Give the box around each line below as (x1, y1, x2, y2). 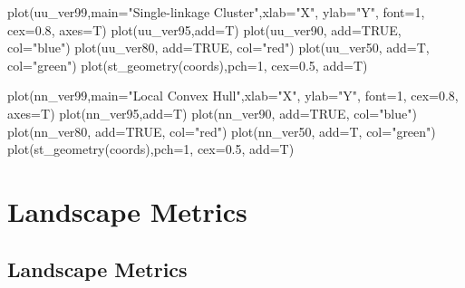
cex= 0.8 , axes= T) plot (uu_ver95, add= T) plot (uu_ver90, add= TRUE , (7, 20, 402, 39)
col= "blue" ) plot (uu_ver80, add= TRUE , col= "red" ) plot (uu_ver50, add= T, (7, 38, 430, 57)
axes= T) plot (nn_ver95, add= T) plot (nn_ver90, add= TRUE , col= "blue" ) (7, 103, 417, 122)
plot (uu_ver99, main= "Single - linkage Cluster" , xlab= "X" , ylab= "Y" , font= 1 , (7, 3, 425, 21)
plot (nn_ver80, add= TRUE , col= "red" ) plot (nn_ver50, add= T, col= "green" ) (7, 121, 436, 140)
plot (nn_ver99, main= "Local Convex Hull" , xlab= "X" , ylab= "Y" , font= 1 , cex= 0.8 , (7, 86, 459, 105)
